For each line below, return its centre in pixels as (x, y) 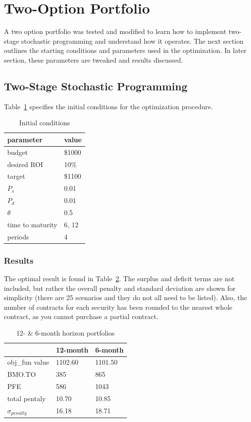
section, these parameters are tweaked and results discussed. (93, 59)
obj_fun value (28, 362)
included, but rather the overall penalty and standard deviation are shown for (120, 288)
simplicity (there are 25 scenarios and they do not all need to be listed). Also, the (125, 297)
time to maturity (32, 224)
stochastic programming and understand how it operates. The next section (132, 41)
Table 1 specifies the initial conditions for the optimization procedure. (108, 106)
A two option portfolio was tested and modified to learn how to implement (115, 31)
